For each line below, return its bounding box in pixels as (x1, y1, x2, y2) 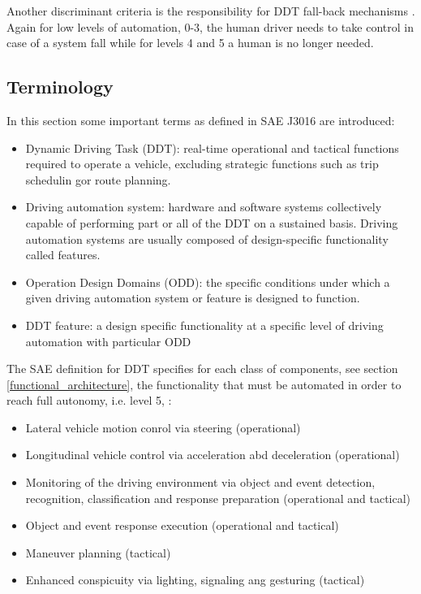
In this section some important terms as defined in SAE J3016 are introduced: (6, 111, 395, 128)
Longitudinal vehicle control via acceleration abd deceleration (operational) (25, 446, 400, 463)
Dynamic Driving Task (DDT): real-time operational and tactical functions (25, 139, 399, 156)
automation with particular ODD (25, 332, 191, 349)
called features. (25, 246, 101, 263)
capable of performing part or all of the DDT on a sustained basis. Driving (25, 214, 398, 231)
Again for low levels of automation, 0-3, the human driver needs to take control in (6, 18, 414, 35)
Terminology (6, 74, 114, 99)
